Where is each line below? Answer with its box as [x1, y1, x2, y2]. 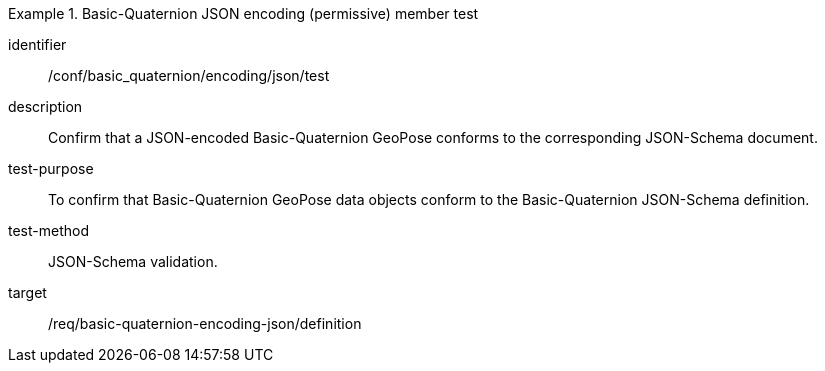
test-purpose [8, 160, 94, 177]
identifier [8, 36, 67, 53]
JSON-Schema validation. [48, 253, 218, 270]
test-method [8, 222, 89, 239]
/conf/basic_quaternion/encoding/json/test [48, 67, 330, 84]
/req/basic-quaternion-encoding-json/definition [48, 315, 362, 332]
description [8, 98, 83, 115]
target [8, 284, 47, 301]
